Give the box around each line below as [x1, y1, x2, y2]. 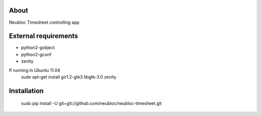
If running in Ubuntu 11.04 [9, 67, 61, 73]
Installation [9, 86, 44, 95]
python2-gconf [21, 51, 52, 57]
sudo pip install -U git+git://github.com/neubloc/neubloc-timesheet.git [21, 100, 162, 106]
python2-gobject [21, 45, 55, 50]
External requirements [9, 32, 79, 40]
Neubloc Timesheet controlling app [9, 19, 80, 25]
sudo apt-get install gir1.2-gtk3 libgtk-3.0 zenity [21, 74, 116, 80]
